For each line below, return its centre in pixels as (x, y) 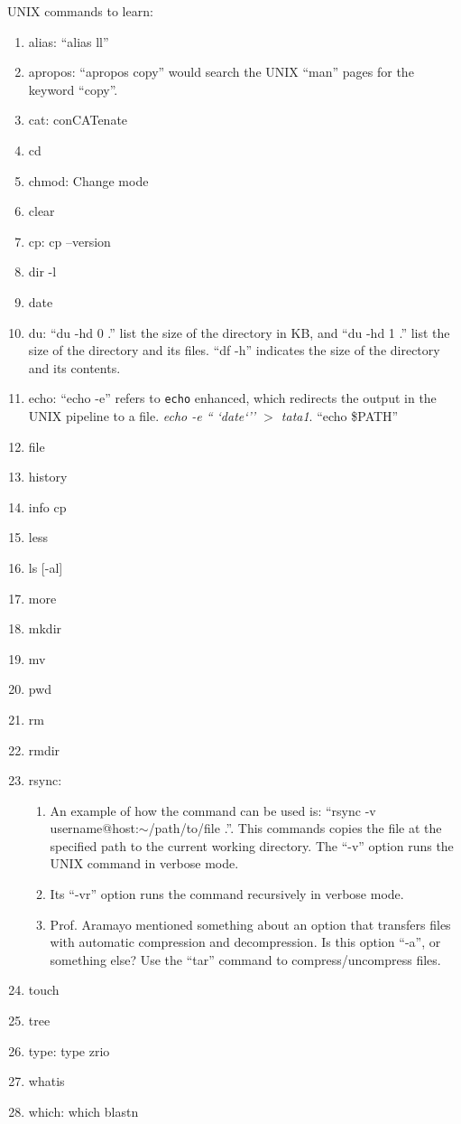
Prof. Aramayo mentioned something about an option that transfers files (250, 924)
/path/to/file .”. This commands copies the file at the (295, 828)
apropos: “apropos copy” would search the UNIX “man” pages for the (221, 72)
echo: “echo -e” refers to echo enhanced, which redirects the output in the (232, 398)
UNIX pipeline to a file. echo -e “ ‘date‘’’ (142, 415)
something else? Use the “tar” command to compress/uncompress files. (245, 959)
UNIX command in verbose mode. (144, 863)
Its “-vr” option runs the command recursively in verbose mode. (227, 894)
